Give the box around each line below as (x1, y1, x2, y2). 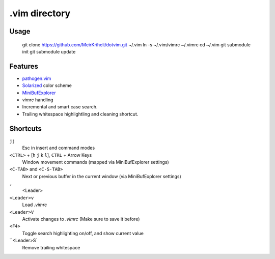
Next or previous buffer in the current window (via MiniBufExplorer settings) (22, 173, 182, 179)
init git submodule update (22, 48, 76, 54)
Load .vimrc (22, 202, 47, 208)
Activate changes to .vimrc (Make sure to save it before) (22, 216, 140, 222)
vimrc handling (22, 97, 53, 103)
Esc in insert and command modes (22, 145, 95, 151)
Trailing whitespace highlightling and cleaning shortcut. (22, 111, 139, 117)
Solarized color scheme (22, 82, 72, 89)
